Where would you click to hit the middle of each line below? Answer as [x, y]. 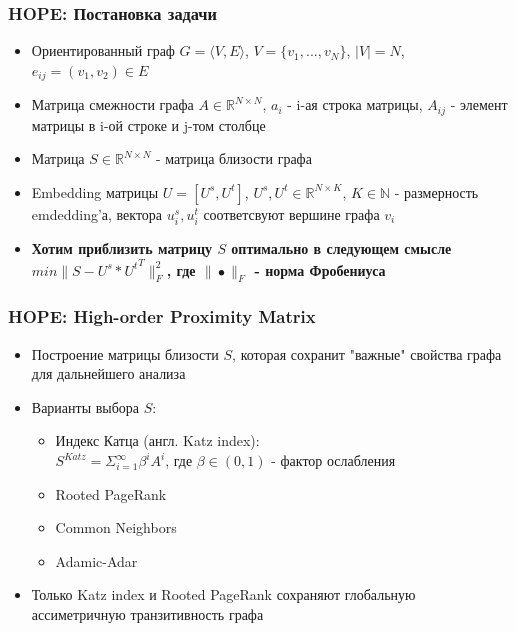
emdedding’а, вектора [97, 213]
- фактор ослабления [333, 460]
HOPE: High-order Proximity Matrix [162, 316]
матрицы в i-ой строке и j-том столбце [148, 124]
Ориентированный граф [103, 50]
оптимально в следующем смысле [341, 248]
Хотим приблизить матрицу [122, 248]
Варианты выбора [85, 406]
